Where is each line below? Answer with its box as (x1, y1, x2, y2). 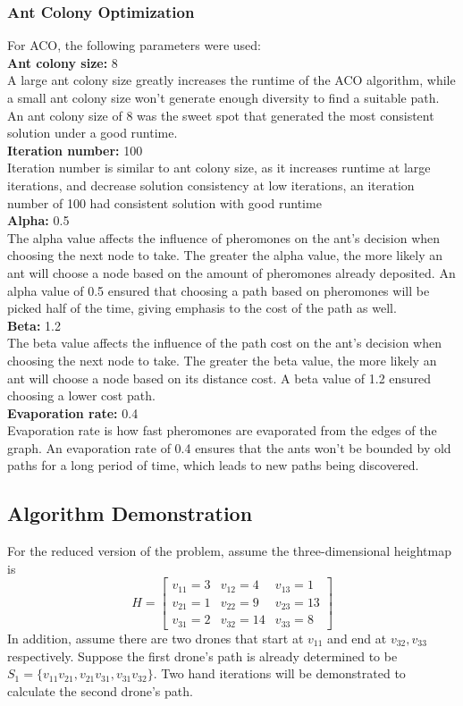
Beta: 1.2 (7, 315, 61, 334)
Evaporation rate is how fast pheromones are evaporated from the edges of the (7, 421, 437, 440)
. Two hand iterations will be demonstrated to (153, 664, 406, 683)
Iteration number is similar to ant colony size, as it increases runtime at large (7, 158, 431, 177)
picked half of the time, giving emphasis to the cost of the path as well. (7, 298, 397, 317)
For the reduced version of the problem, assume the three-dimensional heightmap (7, 542, 451, 560)
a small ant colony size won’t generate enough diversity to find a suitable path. (7, 88, 440, 106)
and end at (327, 628, 387, 647)
